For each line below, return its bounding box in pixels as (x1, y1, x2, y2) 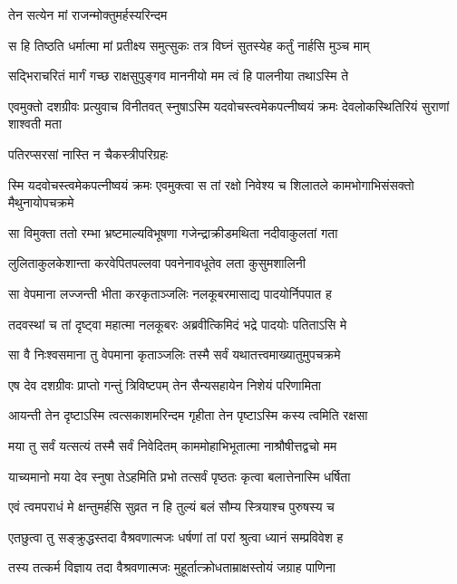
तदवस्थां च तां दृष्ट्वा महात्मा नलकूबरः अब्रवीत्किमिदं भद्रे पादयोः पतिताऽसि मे (8, 314, 347, 333)
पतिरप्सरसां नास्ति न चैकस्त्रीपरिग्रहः (8, 144, 169, 163)
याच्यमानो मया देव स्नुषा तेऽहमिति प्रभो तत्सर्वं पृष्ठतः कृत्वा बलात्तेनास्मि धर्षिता (8, 466, 351, 485)
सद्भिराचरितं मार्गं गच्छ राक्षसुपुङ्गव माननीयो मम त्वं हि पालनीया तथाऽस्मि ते (8, 66, 349, 85)
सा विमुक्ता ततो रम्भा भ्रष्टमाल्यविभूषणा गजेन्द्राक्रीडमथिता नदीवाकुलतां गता (8, 223, 338, 242)
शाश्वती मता (8, 114, 62, 133)
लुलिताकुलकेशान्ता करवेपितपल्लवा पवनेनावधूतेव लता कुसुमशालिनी (8, 254, 306, 273)
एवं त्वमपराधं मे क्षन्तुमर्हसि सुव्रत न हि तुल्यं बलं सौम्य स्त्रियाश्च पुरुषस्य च (8, 497, 335, 516)
